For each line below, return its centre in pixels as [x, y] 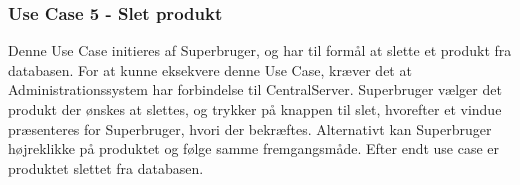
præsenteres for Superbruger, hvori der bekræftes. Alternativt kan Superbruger [250, 128]
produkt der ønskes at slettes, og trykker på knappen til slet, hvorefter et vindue [255, 109]
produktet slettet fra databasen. [106, 167]
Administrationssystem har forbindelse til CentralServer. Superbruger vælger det [255, 89]
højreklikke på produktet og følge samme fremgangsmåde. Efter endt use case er [254, 148]
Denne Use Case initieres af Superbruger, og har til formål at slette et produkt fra [260, 50]
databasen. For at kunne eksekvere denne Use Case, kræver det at [210, 69]
